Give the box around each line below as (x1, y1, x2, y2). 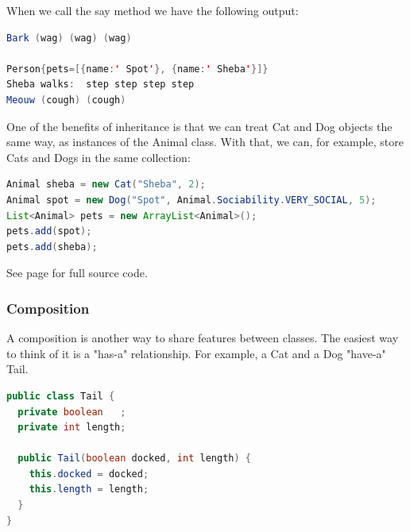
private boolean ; (17, 406, 126, 418)
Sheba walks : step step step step (6, 79, 195, 91)
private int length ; (17, 422, 126, 434)
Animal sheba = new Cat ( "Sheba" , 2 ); (6, 179, 206, 191)
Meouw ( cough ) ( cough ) (6, 94, 126, 106)
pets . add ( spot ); (6, 226, 92, 237)
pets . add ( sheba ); (6, 241, 98, 253)
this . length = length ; (29, 484, 149, 495)
